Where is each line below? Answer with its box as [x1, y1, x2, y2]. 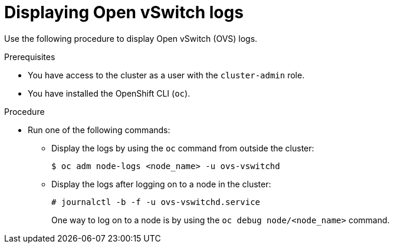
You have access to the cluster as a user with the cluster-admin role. [28, 70, 305, 80]
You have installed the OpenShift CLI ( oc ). [28, 88, 191, 98]
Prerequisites [4, 51, 55, 62]
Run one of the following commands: [28, 124, 170, 135]
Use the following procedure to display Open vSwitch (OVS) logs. [4, 33, 258, 44]
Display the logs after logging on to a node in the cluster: [51, 178, 271, 189]
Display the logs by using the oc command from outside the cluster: [51, 143, 314, 153]
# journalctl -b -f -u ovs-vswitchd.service [51, 197, 261, 207]
